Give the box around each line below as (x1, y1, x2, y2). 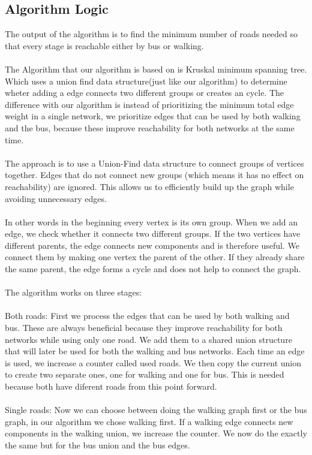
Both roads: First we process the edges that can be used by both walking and (5, 309, 290, 322)
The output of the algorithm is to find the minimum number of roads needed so (5, 28, 298, 40)
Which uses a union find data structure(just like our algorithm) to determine (5, 74, 287, 87)
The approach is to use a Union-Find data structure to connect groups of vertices (5, 156, 304, 169)
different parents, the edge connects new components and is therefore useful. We (5, 239, 299, 251)
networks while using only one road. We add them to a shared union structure (5, 333, 292, 345)
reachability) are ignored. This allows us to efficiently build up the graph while (5, 180, 294, 192)
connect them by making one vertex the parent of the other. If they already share (5, 251, 305, 263)
